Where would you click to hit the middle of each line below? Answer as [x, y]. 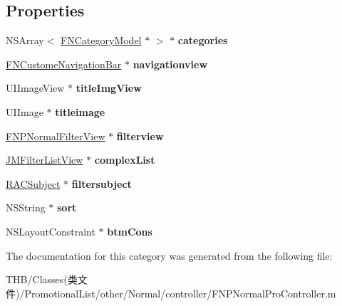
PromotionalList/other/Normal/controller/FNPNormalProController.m [180, 293]
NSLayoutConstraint [51, 231]
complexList [125, 160]
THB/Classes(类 [42, 279]
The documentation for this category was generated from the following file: [169, 255]
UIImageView [35, 88]
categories [203, 40]
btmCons [130, 231]
